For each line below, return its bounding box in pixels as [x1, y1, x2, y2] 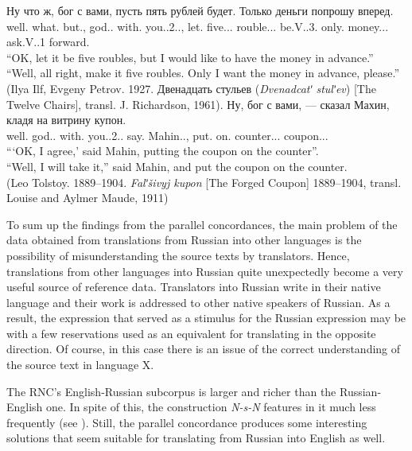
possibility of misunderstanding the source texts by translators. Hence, [6, 247, 350, 263]
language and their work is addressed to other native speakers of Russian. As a [6, 294, 391, 310]
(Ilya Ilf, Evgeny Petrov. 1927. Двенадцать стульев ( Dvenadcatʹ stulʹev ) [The [6, 80, 376, 96]
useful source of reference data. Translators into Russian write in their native [6, 278, 381, 295]
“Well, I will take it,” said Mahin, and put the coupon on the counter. [6, 157, 348, 174]
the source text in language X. [6, 356, 154, 373]
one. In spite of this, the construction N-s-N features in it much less [46, 399, 376, 415]
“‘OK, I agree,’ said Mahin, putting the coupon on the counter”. [6, 142, 319, 159]
